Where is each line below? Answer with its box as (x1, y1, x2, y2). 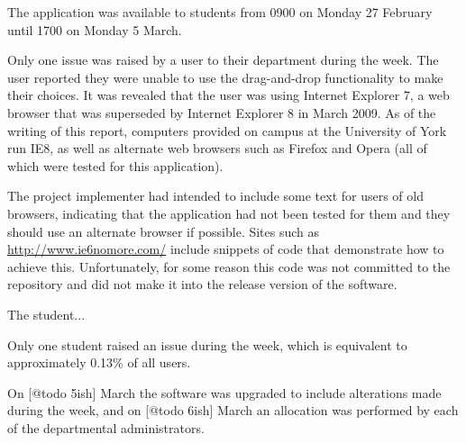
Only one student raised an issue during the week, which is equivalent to (7, 335, 407, 354)
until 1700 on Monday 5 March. (7, 20, 182, 39)
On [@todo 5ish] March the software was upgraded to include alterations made (7, 383, 442, 402)
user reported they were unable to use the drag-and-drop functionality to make (7, 68, 443, 86)
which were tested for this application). (7, 156, 224, 175)
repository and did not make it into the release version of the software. (7, 275, 397, 294)
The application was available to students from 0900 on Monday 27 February (7, 3, 433, 21)
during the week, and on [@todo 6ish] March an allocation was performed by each (7, 401, 459, 420)
